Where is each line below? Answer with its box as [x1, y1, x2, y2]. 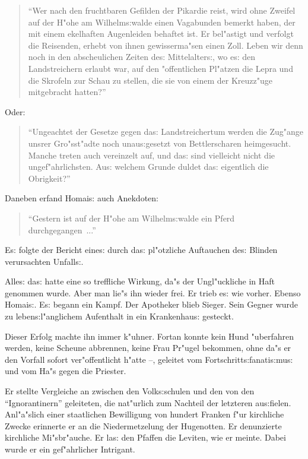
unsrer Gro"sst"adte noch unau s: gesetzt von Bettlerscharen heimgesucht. [28, 137, 291, 149]
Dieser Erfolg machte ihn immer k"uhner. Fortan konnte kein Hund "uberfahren [5, 330, 294, 342]
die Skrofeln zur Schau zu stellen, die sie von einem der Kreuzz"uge [28, 74, 272, 86]
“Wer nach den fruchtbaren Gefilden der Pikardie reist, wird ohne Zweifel [28, 4, 296, 16]
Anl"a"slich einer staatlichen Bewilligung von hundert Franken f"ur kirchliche [5, 408, 284, 420]
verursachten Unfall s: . [5, 255, 84, 267]
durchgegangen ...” [28, 223, 96, 236]
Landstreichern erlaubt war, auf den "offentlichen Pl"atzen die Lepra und [28, 62, 293, 74]
